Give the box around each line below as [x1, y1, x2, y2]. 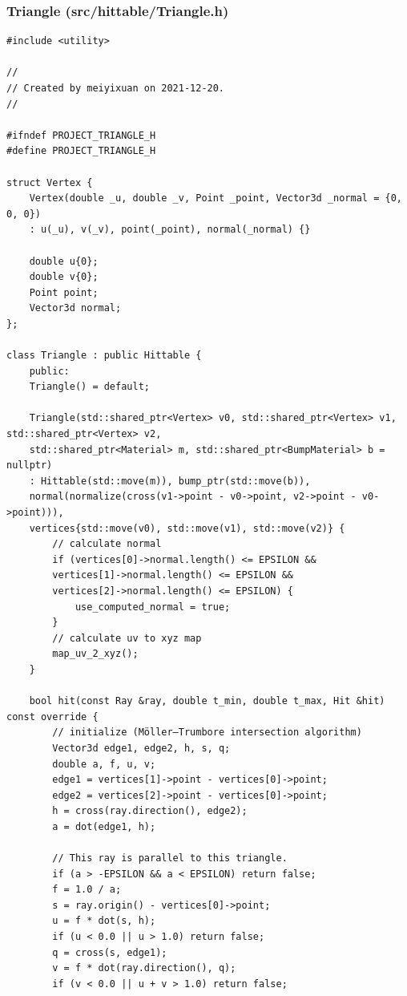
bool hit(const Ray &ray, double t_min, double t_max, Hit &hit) [29, 695, 385, 707]
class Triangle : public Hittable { [6, 350, 202, 362]
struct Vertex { [6, 176, 93, 188]
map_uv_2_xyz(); [52, 648, 139, 660]
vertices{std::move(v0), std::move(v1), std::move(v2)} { [29, 522, 345, 534]
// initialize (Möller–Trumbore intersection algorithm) [52, 727, 362, 739]
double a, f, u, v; [52, 758, 156, 770]
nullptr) [6, 460, 53, 472]
